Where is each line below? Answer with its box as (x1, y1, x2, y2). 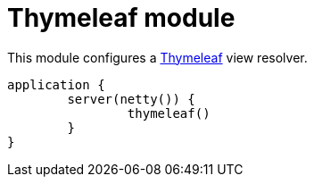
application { (7, 77, 105, 92)
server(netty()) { (67, 91, 195, 106)
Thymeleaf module (7, 3, 235, 33)
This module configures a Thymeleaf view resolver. (7, 49, 308, 65)
